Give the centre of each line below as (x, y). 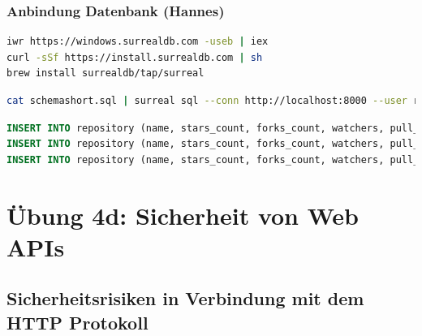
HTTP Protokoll (78, 322)
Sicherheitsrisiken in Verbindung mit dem (185, 298)
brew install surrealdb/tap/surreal (105, 73)
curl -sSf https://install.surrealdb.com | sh (135, 57)
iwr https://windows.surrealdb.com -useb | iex (138, 42)
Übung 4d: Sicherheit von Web (183, 215)
